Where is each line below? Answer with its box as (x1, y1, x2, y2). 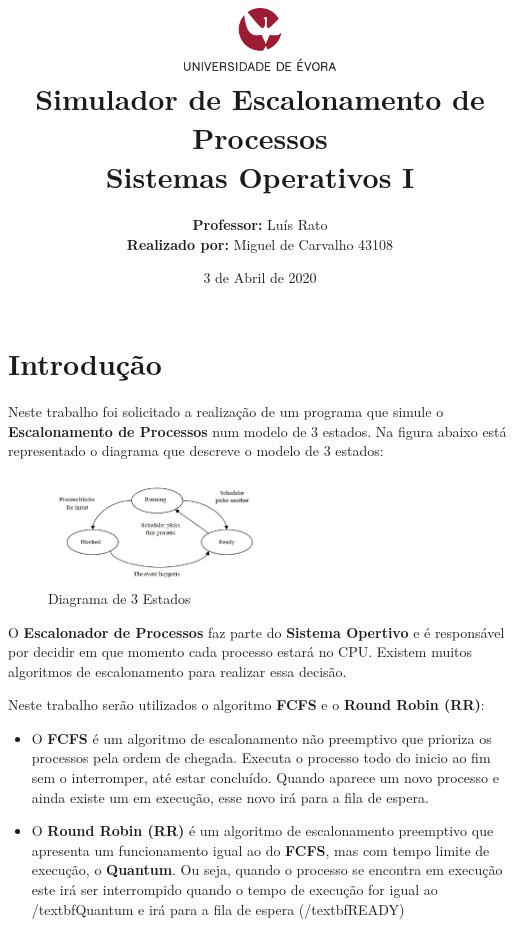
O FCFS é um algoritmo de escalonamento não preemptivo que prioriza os (31, 727, 492, 748)
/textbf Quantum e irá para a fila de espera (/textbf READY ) (31, 898, 405, 919)
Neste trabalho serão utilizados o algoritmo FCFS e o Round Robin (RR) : (8, 694, 485, 715)
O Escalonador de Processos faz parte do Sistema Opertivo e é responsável (8, 621, 505, 642)
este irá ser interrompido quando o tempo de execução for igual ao (31, 879, 438, 900)
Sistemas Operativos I (105, 156, 415, 197)
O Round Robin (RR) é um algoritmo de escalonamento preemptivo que (31, 820, 494, 841)
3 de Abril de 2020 (203, 267, 317, 288)
